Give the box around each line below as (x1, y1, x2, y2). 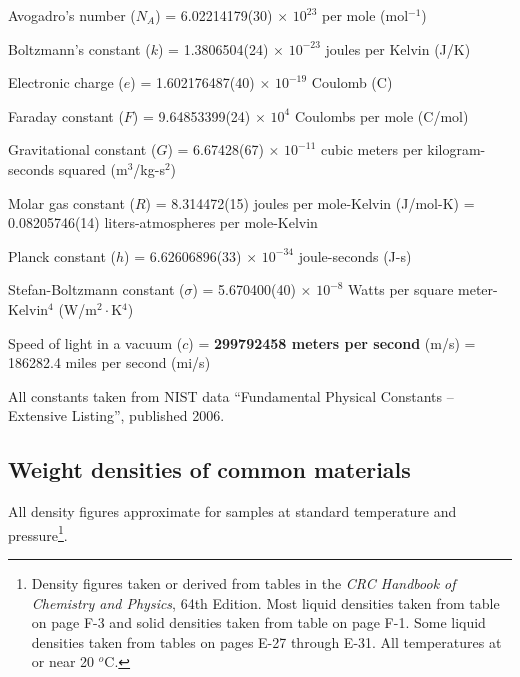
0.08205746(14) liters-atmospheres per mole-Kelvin (8, 212, 318, 233)
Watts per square (348, 279, 454, 300)
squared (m (58, 158, 128, 179)
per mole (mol (322, 5, 409, 25)
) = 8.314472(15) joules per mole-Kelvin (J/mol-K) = (145, 192, 475, 213)
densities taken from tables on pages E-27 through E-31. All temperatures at (31, 631, 502, 652)
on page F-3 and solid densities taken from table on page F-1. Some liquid (31, 612, 486, 633)
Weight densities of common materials (8, 454, 411, 485)
